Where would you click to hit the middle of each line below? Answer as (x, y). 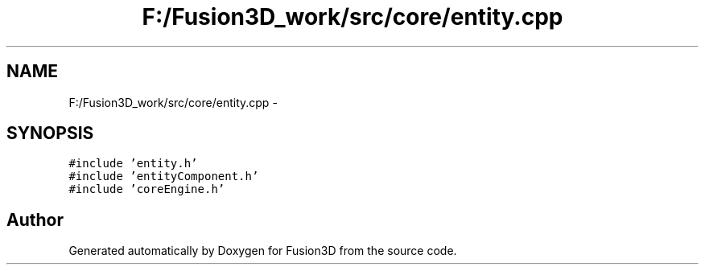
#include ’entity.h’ (133, 164)
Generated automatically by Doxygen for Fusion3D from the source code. (263, 251)
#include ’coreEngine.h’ (147, 189)
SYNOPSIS (50, 133)
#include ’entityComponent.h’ (164, 177)
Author (35, 220)
